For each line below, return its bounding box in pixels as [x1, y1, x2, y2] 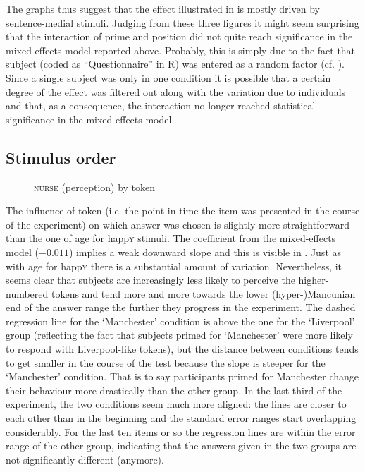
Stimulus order [6, 146, 116, 168]
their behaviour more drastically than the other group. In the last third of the [6, 382, 342, 397]
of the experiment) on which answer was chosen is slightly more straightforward [6, 217, 349, 231]
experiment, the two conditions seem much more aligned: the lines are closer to [6, 397, 347, 411]
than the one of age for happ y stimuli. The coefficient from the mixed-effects [6, 231, 336, 246]
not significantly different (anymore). [6, 452, 164, 466]
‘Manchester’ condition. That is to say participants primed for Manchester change [6, 369, 359, 384]
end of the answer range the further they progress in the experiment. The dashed [6, 300, 356, 315]
